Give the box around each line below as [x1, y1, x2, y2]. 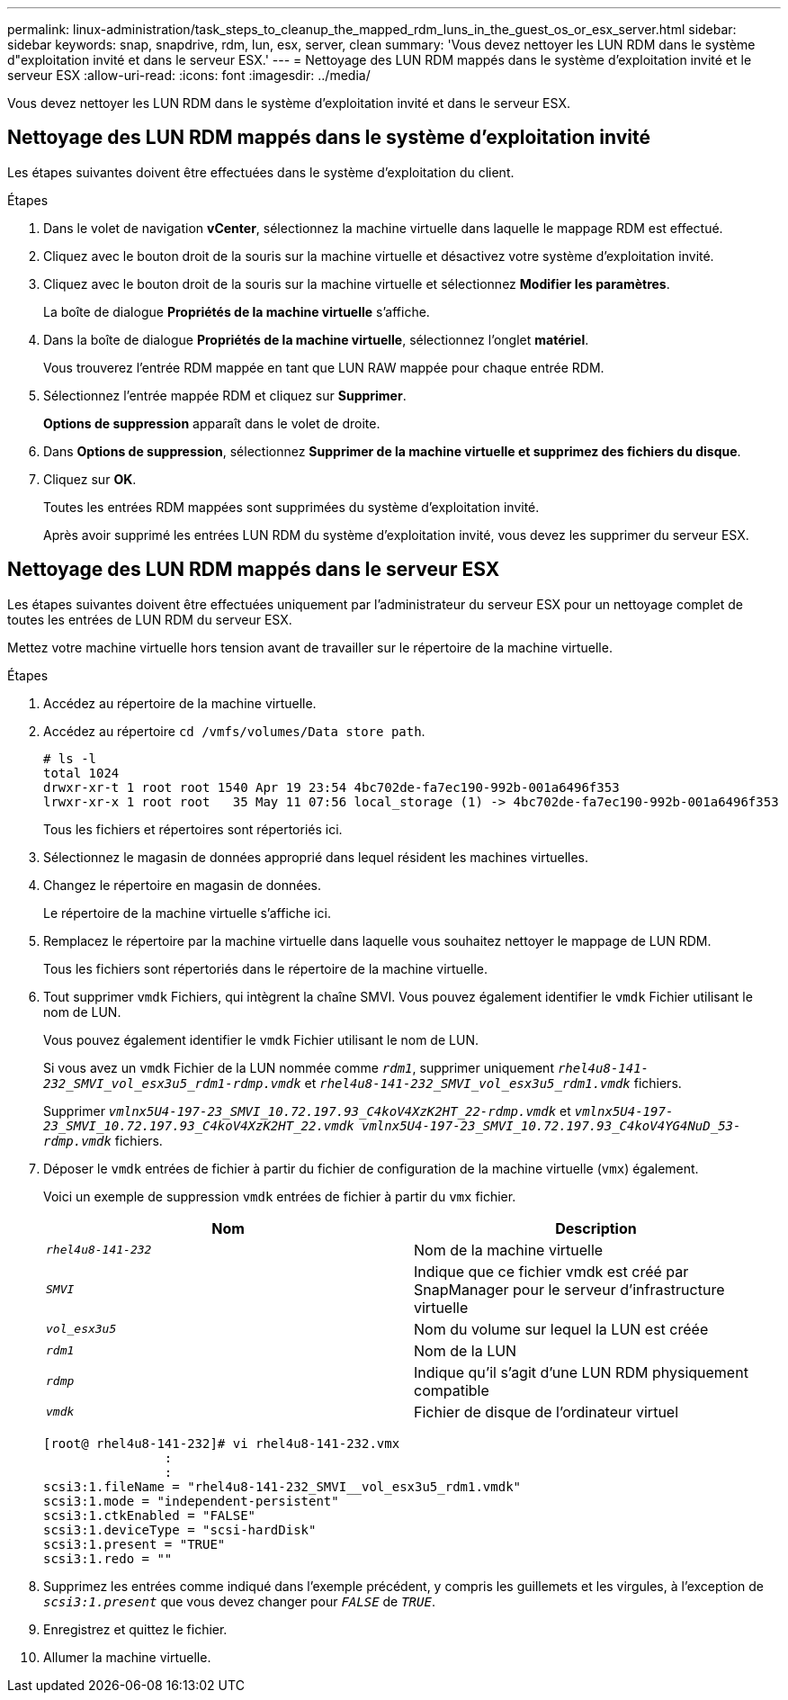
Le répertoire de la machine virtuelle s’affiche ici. [43, 904, 331, 921]
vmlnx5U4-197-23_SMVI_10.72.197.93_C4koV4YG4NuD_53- [362, 1118, 741, 1133]
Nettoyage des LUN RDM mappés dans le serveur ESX [7, 558, 500, 581]
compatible [414, 1381, 489, 1399]
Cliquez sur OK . [43, 471, 137, 487]
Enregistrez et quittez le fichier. [43, 1621, 228, 1637]
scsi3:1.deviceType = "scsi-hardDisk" [43, 1522, 317, 1537]
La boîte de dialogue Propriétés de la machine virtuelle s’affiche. [43, 303, 430, 319]
